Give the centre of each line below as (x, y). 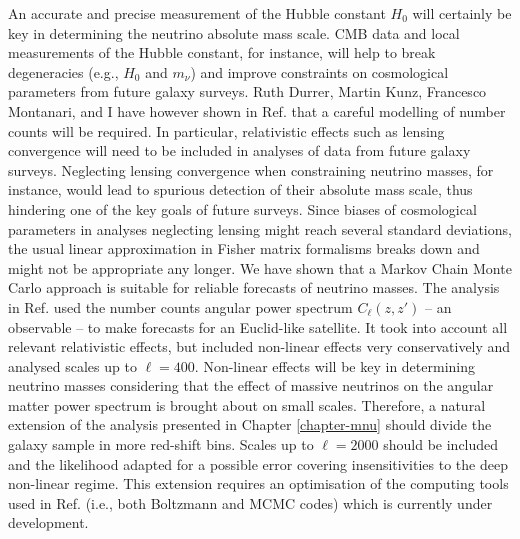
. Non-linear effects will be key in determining (334, 365)
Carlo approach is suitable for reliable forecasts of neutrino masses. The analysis (254, 287)
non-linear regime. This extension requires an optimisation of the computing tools (258, 483)
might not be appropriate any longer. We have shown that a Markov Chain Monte (260, 267)
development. (48, 522)
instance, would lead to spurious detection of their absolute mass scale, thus (240, 189)
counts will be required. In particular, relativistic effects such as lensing (226, 130)
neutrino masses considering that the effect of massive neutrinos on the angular (251, 385)
